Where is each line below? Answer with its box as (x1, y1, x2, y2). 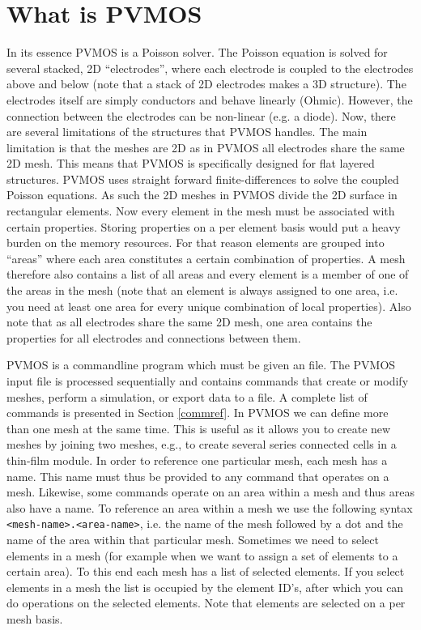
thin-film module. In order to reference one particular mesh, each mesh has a (6, 451, 388, 468)
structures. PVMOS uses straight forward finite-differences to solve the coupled (6, 170, 399, 187)
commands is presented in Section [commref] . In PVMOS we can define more (6, 404, 389, 421)
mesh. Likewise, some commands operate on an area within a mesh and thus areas (6, 483, 415, 500)
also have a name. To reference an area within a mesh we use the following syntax (6, 499, 413, 516)
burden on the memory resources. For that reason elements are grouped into (6, 234, 385, 251)
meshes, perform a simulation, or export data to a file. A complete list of (6, 388, 368, 405)
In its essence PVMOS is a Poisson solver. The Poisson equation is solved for (6, 44, 388, 61)
